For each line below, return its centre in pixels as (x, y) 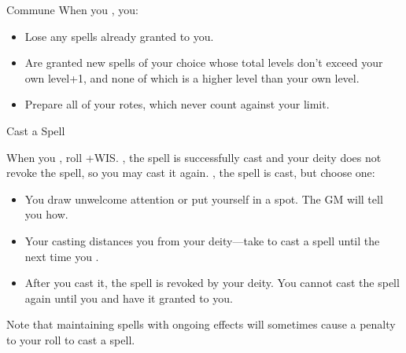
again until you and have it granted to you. (129, 298)
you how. (46, 214)
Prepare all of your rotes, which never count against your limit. (177, 104)
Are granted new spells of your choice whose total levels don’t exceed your (204, 63)
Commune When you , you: (73, 9)
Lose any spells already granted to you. (119, 36)
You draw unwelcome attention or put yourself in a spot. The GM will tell (204, 199)
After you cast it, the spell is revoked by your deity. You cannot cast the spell (212, 283)
